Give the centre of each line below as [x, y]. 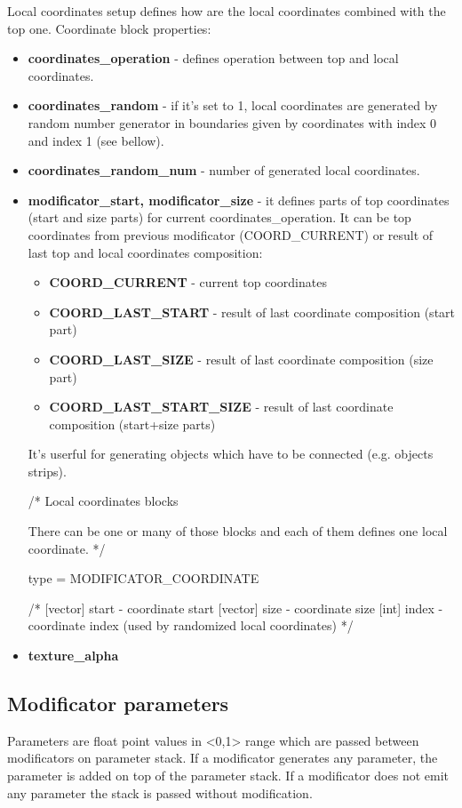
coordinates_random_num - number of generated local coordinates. [224, 170]
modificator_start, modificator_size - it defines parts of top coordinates [239, 200]
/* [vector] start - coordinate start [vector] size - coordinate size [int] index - [235, 608]
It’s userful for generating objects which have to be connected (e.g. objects [231, 454]
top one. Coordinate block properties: [109, 28]
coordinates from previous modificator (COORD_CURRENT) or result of [231, 234]
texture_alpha [73, 656]
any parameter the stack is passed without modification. [160, 792]
